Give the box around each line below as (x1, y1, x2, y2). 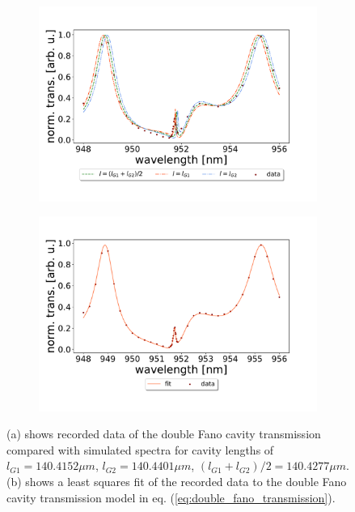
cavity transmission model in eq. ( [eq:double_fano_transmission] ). (6, 489, 336, 506)
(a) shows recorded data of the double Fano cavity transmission (6, 425, 321, 442)
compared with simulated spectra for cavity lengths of (6, 441, 274, 458)
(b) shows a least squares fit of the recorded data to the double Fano (6, 473, 347, 490)
